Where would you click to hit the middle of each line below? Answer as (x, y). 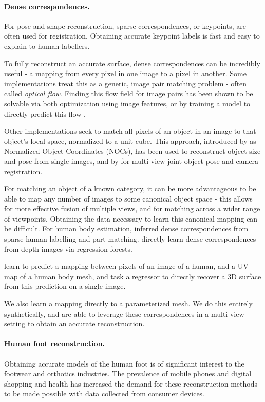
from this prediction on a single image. (65, 286)
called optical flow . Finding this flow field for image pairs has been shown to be (129, 93)
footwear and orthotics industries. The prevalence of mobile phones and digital (128, 373)
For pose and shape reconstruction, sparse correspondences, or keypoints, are (125, 25)
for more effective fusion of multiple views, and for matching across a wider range (132, 208)
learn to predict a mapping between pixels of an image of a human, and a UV (126, 266)
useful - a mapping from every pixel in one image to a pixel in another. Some (125, 73)
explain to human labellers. (47, 45)
